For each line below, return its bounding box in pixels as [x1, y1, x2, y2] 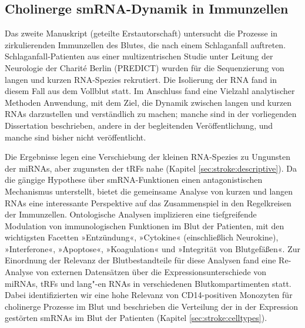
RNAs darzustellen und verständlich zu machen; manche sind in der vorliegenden [5, 108, 297, 120]
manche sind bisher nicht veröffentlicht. [5, 130, 146, 143]
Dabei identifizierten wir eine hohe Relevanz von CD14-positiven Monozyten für [5, 289, 293, 301]
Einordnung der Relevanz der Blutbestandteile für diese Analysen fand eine [5, 254, 276, 266]
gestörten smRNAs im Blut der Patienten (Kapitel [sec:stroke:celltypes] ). [5, 312, 267, 324]
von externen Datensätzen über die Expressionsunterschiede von [35, 266, 267, 278]
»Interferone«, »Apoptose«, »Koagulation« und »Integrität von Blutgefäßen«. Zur [5, 242, 300, 255]
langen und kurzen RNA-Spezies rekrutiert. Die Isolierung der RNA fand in [5, 73, 277, 85]
